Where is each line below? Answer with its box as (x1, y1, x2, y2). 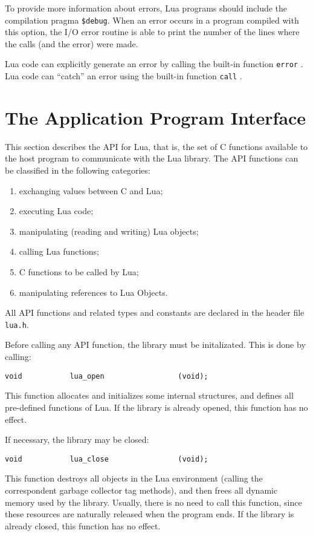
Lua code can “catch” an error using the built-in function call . (5, 70, 242, 82)
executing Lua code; (19, 204, 94, 217)
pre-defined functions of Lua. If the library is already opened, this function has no (5, 400, 308, 413)
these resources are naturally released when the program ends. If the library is (5, 508, 294, 520)
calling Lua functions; (19, 245, 99, 258)
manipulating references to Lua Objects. (19, 286, 168, 298)
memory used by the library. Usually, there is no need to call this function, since (5, 495, 302, 508)
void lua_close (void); (5, 454, 208, 463)
